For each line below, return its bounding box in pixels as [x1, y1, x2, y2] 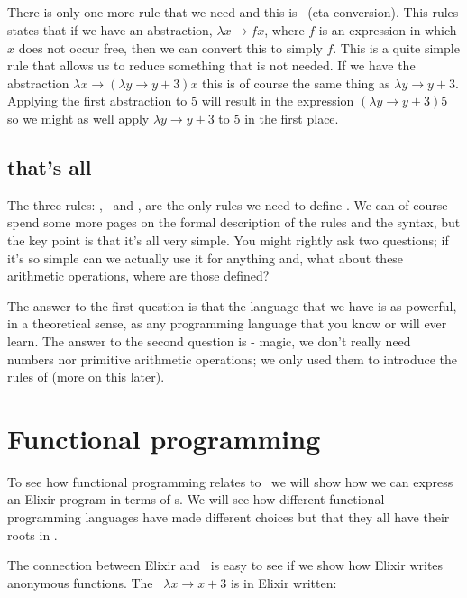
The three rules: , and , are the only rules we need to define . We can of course [7, 195, 448, 214]
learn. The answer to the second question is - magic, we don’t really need [7, 331, 411, 350]
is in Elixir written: [230, 573, 337, 592]
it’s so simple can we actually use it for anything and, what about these [7, 248, 404, 267]
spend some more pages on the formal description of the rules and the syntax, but [7, 213, 461, 232]
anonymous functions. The [7, 573, 153, 592]
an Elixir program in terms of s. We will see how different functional [7, 490, 385, 509]
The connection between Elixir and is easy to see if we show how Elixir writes [7, 556, 444, 575]
